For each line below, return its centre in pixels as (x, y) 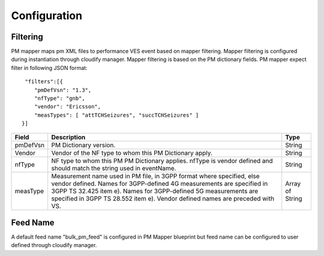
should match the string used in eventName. (114, 168)
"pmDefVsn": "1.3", (63, 90)
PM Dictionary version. (83, 145)
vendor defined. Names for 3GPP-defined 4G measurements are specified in (160, 184)
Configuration (47, 16)
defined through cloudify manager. (54, 245)
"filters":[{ (44, 82)
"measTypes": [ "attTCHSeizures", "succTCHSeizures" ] (116, 115)
